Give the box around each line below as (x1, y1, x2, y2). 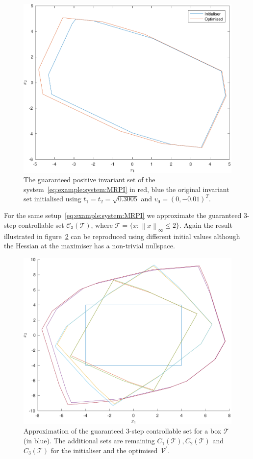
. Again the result (179, 219, 232, 230)
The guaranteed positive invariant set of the (24, 174, 155, 185)
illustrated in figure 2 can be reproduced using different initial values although (4, 231, 240, 241)
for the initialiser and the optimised (51, 445, 158, 455)
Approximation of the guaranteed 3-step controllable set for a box (24, 426, 222, 436)
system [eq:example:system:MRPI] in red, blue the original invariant (24, 184, 229, 194)
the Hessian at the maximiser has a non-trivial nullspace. (4, 241, 175, 251)
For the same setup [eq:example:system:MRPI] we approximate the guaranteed (4, 210, 242, 220)
